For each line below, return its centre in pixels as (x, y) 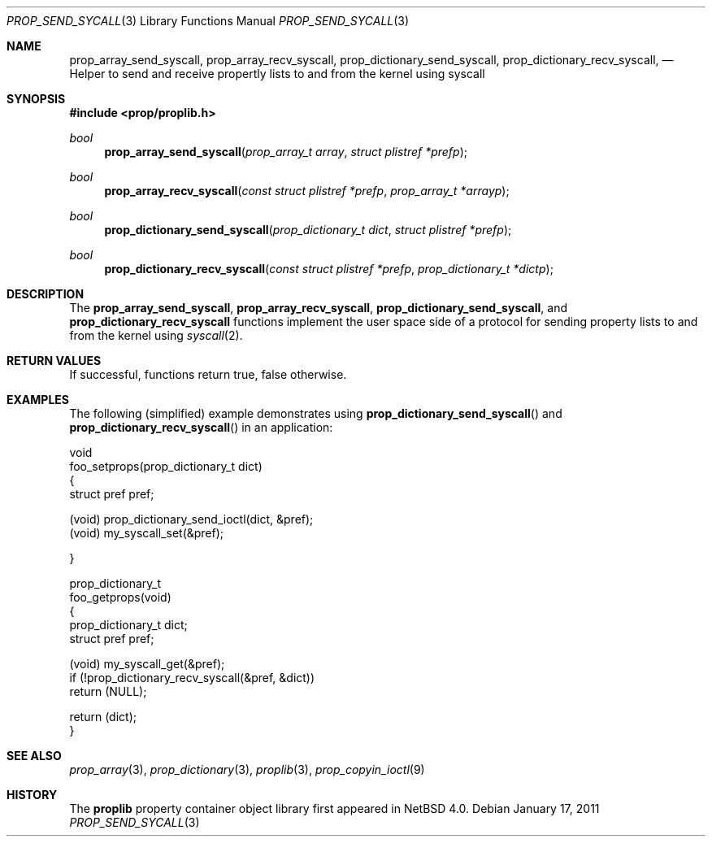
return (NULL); (108, 691)
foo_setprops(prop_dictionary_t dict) (166, 466)
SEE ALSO (34, 756)
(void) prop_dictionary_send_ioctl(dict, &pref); (191, 519)
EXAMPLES (38, 400)
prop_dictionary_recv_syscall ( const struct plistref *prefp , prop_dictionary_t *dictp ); (329, 269)
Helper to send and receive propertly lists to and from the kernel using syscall (277, 74)
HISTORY (32, 795)
